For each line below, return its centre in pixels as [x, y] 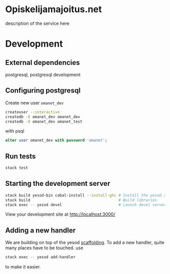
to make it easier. [23, 267]
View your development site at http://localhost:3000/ [60, 214]
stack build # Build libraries [81, 200]
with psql [15, 131]
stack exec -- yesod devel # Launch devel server [86, 205]
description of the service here [37, 23]
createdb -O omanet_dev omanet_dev [43, 117]
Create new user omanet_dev [35, 103]
